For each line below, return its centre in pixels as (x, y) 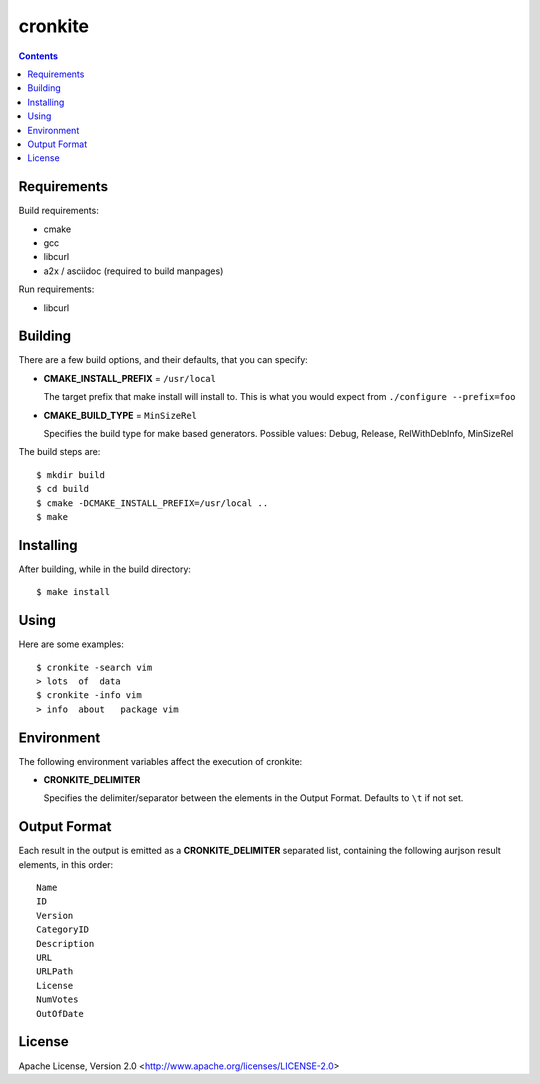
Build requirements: (58, 211)
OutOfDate (60, 1013)
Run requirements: (56, 289)
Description (65, 943)
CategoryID (63, 929)
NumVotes (57, 999)
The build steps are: (59, 452)
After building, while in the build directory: (105, 569)
